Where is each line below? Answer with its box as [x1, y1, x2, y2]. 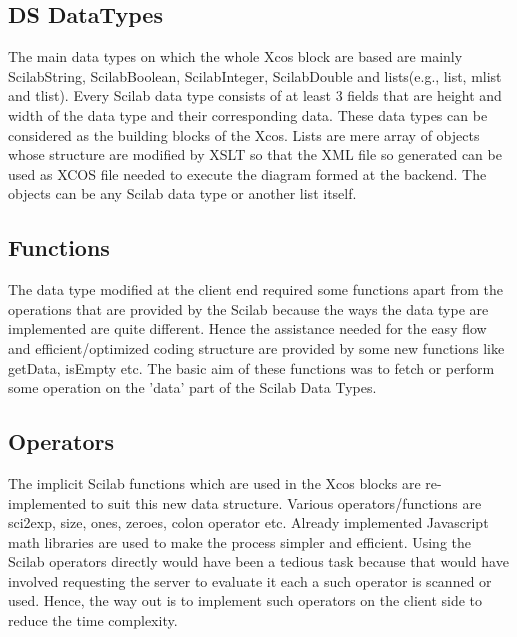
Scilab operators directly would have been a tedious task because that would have [8, 551, 509, 572]
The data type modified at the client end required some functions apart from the [8, 279, 503, 300]
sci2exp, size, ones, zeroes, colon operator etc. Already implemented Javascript [8, 512, 489, 533]
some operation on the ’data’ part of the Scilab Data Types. [8, 377, 377, 398]
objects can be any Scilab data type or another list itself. [8, 183, 357, 204]
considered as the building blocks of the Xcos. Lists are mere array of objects [8, 124, 480, 145]
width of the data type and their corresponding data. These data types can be [8, 104, 488, 125]
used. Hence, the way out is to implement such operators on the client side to [8, 590, 483, 611]
